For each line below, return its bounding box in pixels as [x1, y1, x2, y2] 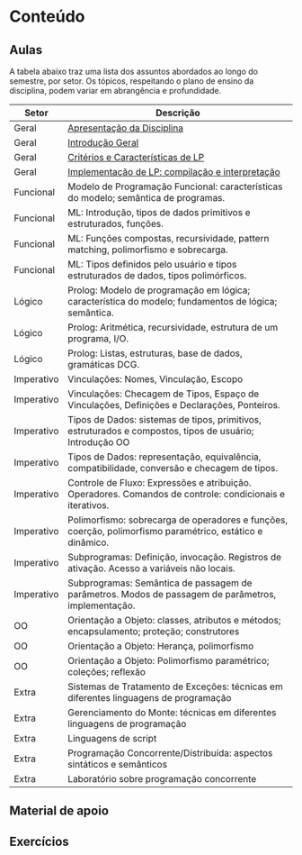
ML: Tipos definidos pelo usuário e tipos [67, 259, 237, 270]
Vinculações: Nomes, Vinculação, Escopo [67, 373, 244, 385]
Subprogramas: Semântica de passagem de [67, 577, 253, 589]
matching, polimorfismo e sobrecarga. [67, 243, 229, 256]
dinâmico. [67, 536, 110, 549]
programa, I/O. [67, 332, 129, 344]
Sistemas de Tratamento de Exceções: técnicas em [67, 680, 283, 693]
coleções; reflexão [67, 666, 147, 678]
